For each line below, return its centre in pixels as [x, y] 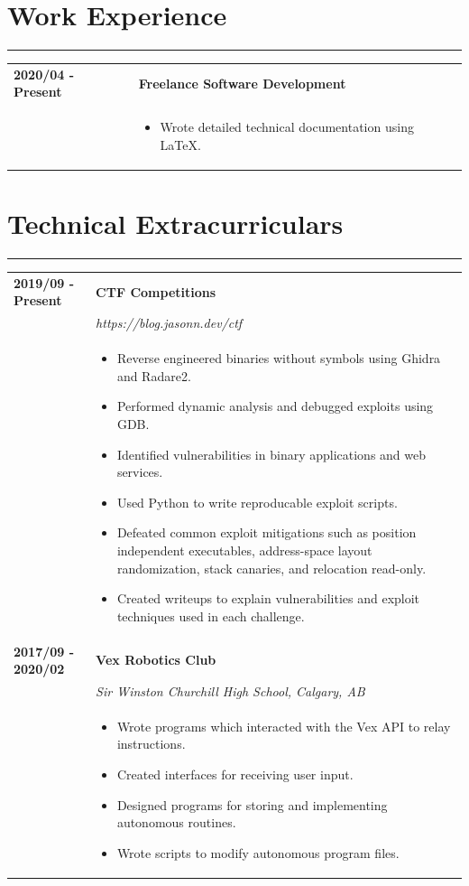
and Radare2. [154, 375]
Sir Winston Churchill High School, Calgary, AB [230, 690]
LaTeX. [180, 144]
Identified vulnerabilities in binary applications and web [271, 454]
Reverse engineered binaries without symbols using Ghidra [279, 358]
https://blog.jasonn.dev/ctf [169, 323]
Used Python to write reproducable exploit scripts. [257, 502]
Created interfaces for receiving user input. [235, 774]
